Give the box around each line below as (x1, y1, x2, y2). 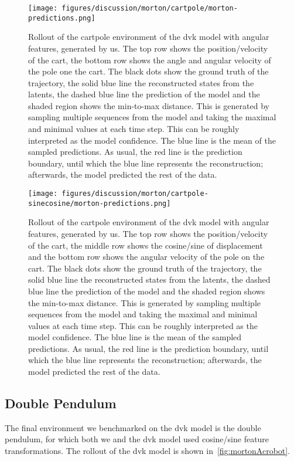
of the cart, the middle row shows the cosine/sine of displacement (28, 239, 263, 251)
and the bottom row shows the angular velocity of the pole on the (28, 250, 265, 263)
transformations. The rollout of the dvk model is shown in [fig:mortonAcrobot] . (5, 445, 290, 457)
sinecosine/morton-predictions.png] (28, 199, 171, 208)
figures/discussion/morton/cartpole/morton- (61, 4, 238, 12)
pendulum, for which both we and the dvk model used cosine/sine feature (5, 433, 269, 445)
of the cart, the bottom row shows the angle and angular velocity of (28, 53, 271, 66)
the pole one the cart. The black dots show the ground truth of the (28, 65, 269, 77)
